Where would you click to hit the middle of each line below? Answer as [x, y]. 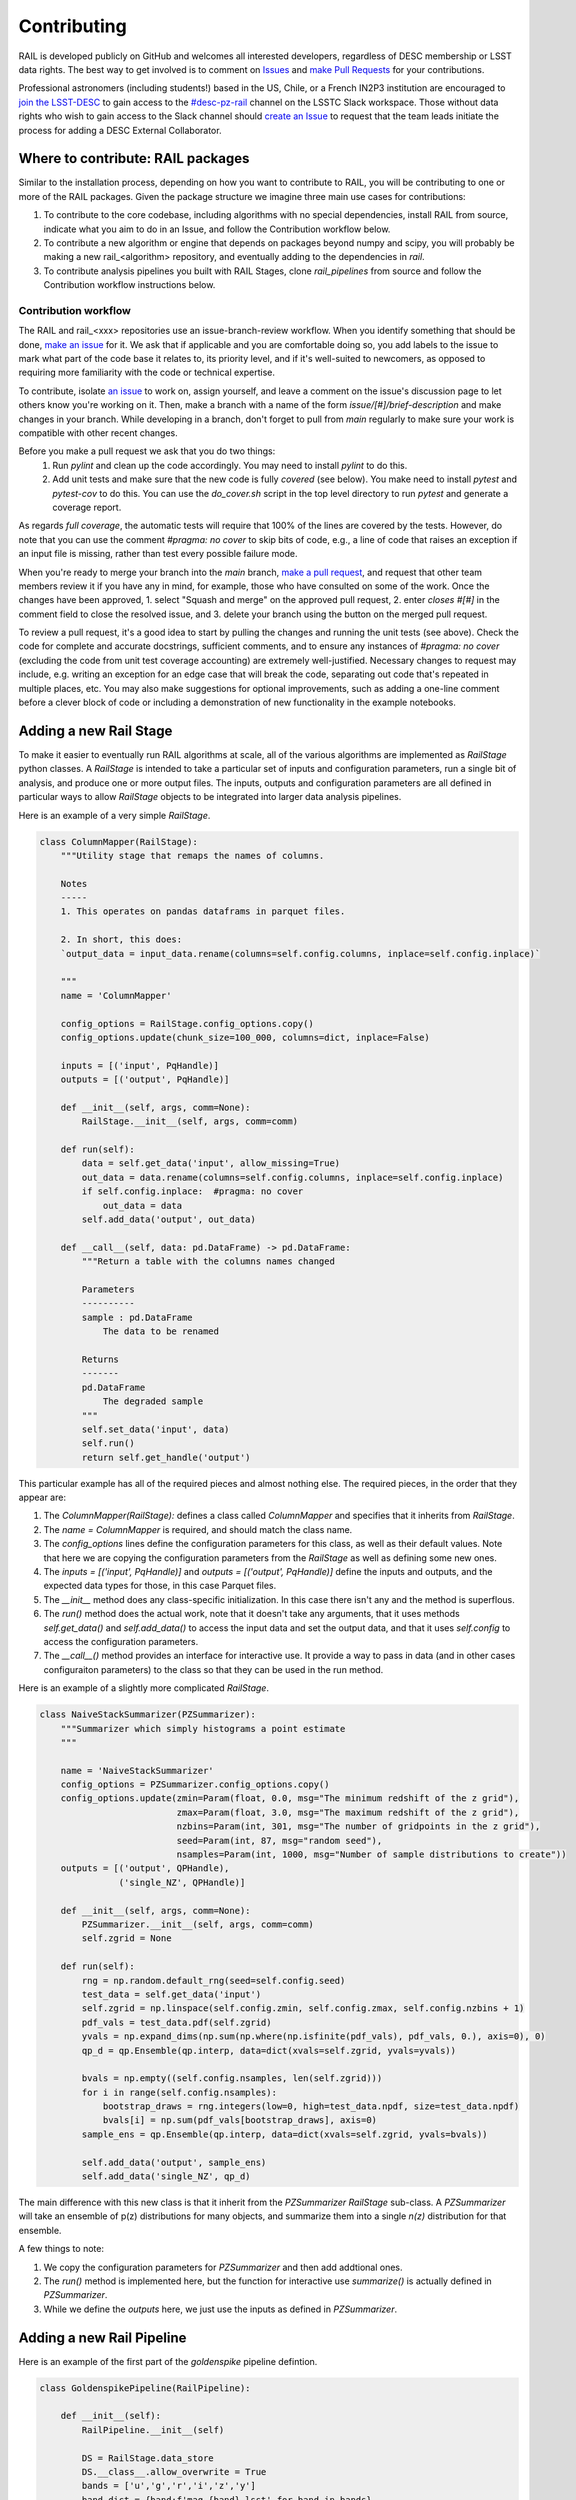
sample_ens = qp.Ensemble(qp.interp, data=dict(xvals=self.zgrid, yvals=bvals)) [285, 2134]
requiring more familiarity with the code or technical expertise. [146, 372]
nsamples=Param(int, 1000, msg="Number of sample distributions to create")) [371, 1854]
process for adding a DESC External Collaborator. [120, 130]
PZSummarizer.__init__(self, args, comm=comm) [197, 1924]
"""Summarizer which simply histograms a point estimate [203, 1728]
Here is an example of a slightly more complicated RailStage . [144, 1688]
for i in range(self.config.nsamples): [179, 2092]
